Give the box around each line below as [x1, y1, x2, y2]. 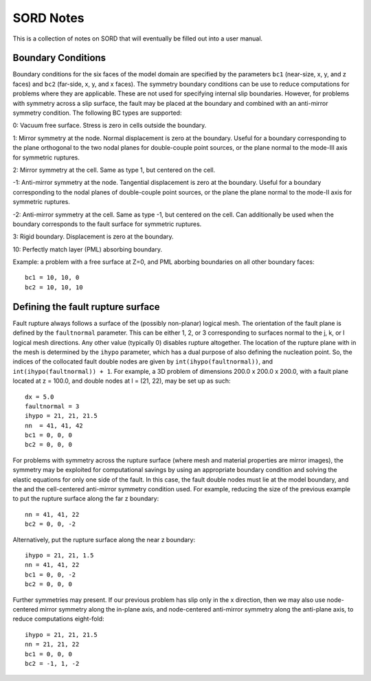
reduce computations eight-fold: [12, 615, 104, 623]
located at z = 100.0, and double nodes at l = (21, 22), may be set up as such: [12, 377, 231, 385]
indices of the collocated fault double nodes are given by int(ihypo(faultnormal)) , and [12, 357, 273, 366]
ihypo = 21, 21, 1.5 [25, 551, 94, 559]
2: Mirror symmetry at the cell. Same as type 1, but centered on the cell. [12, 166, 216, 174]
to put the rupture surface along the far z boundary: [12, 495, 159, 503]
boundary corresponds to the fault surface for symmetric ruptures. [12, 220, 202, 228]
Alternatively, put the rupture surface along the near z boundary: [12, 535, 196, 544]
